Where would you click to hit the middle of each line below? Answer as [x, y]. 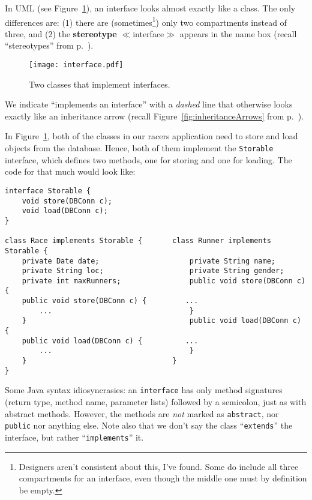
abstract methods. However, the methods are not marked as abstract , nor [142, 413]
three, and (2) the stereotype [61, 33]
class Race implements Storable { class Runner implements [138, 241]
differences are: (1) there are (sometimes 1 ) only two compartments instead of [146, 21]
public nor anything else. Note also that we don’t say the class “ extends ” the [149, 425]
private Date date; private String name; [149, 261]
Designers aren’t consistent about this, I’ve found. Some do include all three [159, 466]
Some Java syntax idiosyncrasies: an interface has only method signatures [144, 390]
